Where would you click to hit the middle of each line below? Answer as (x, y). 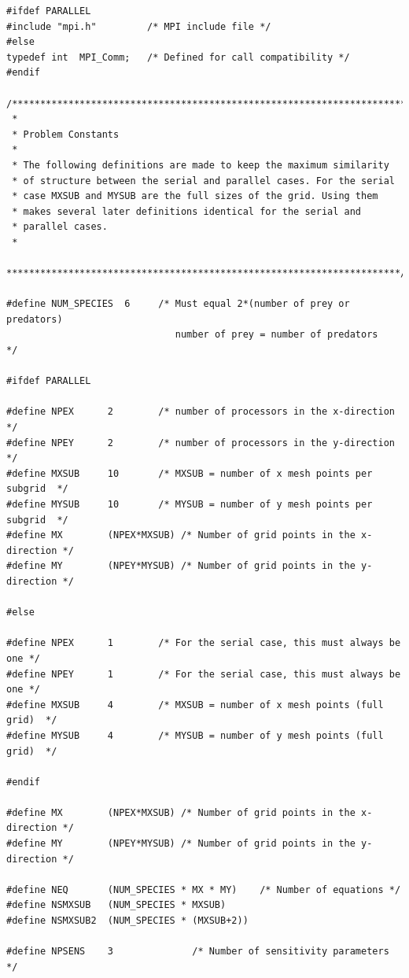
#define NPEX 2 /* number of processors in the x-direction (201, 412)
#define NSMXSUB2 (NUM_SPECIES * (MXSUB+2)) (127, 921)
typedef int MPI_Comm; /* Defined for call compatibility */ (178, 57)
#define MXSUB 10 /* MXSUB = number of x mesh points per (190, 473)
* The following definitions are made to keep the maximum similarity (201, 165)
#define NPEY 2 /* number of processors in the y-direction (201, 443)
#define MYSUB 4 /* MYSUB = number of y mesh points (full (195, 735)
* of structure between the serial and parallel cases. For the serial (203, 181)
